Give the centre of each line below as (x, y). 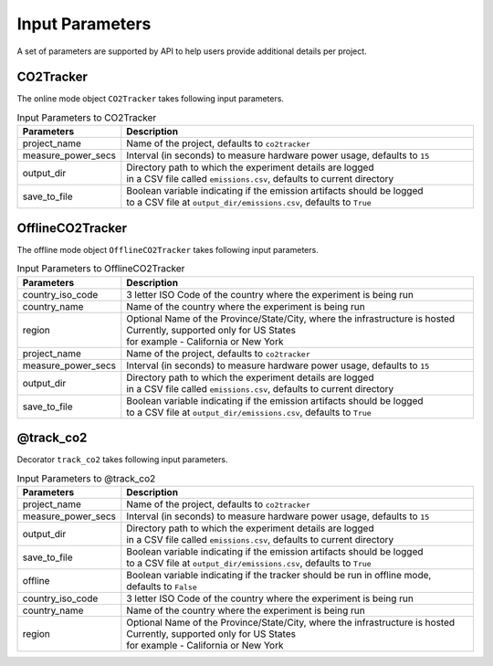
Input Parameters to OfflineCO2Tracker (101, 269)
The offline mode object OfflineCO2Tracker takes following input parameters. (168, 249)
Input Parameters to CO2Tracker (87, 118)
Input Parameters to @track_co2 (86, 478)
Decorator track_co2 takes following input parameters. (122, 460)
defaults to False (162, 587)
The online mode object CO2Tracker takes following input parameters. (151, 99)
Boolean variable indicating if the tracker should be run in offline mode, (279, 575)
